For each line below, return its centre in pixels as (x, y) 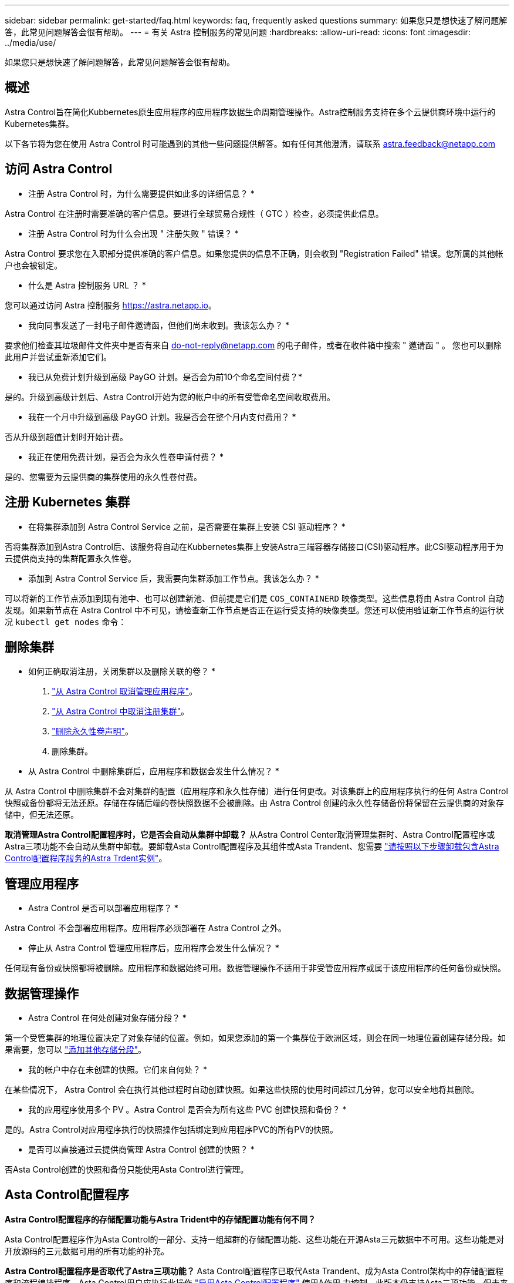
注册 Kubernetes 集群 (67, 502)
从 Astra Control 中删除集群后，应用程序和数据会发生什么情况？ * (154, 771)
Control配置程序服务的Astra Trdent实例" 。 (86, 858)
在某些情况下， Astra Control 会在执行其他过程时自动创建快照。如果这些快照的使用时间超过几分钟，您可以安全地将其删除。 (242, 1090)
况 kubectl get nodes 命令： (66, 622)
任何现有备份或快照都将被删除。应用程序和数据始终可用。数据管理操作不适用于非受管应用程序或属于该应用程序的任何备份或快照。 (255, 968)
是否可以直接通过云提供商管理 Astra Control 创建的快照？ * (141, 1150)
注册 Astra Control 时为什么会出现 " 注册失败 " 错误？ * (133, 233)
